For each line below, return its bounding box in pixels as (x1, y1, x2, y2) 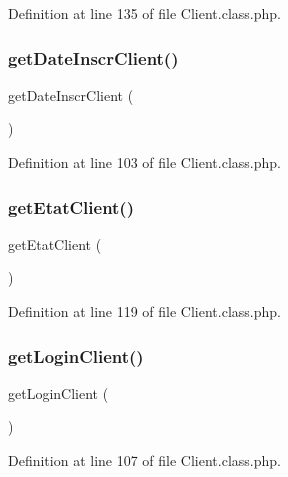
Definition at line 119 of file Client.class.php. (8, 301, 281, 321)
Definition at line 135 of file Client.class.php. (8, 3, 281, 23)
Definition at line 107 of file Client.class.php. (8, 450, 281, 470)
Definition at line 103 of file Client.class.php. (8, 152, 281, 172)
